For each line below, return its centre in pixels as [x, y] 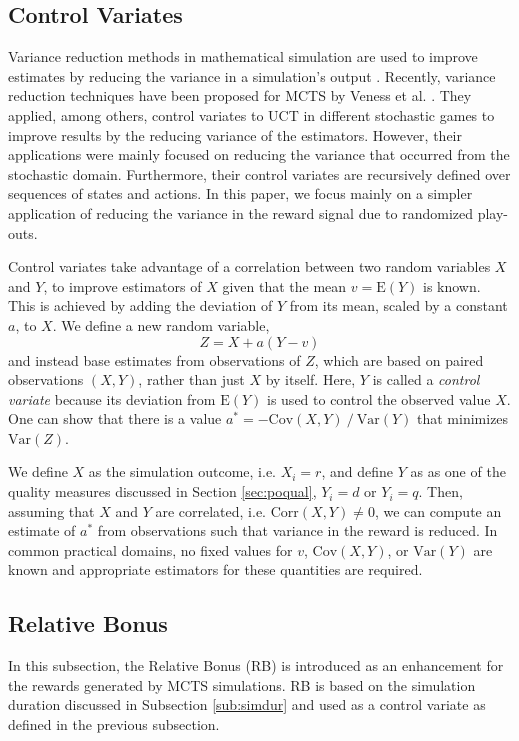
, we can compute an [438, 510]
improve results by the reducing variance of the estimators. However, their [235, 134]
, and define [357, 471]
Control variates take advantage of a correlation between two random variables [249, 266]
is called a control [426, 379]
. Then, [440, 491]
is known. [452, 285]
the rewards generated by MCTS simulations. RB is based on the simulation [242, 684]
